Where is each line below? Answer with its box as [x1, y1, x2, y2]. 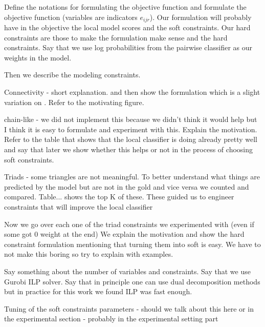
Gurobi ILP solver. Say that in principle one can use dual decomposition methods [4, 276, 260, 287]
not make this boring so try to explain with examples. [4, 249, 173, 259]
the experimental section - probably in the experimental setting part [4, 313, 218, 324]
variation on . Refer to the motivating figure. [4, 96, 144, 107]
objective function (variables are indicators [4, 11, 138, 22]
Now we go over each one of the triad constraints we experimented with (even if [4, 218, 254, 229]
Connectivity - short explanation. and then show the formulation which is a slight [4, 87, 260, 97]
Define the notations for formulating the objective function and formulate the [4, 2, 247, 12]
